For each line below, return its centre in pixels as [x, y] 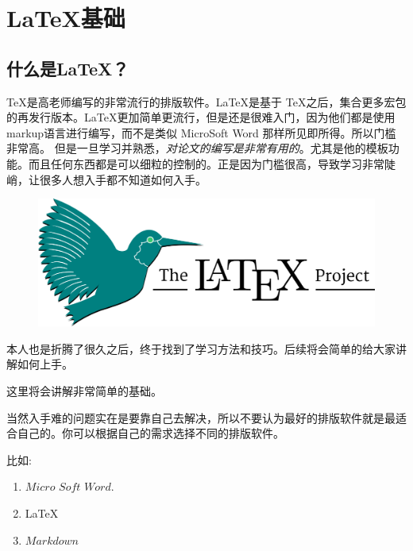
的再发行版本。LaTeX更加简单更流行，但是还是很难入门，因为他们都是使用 [201, 117]
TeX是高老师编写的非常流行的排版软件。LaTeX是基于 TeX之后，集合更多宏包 [206, 101]
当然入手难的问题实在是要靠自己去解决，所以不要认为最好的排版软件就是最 [201, 417]
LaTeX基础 [66, 18]
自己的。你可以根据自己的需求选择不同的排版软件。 [151, 433]
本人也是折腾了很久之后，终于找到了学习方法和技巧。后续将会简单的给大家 [201, 348]
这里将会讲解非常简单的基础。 [84, 390]
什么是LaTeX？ [68, 68]
